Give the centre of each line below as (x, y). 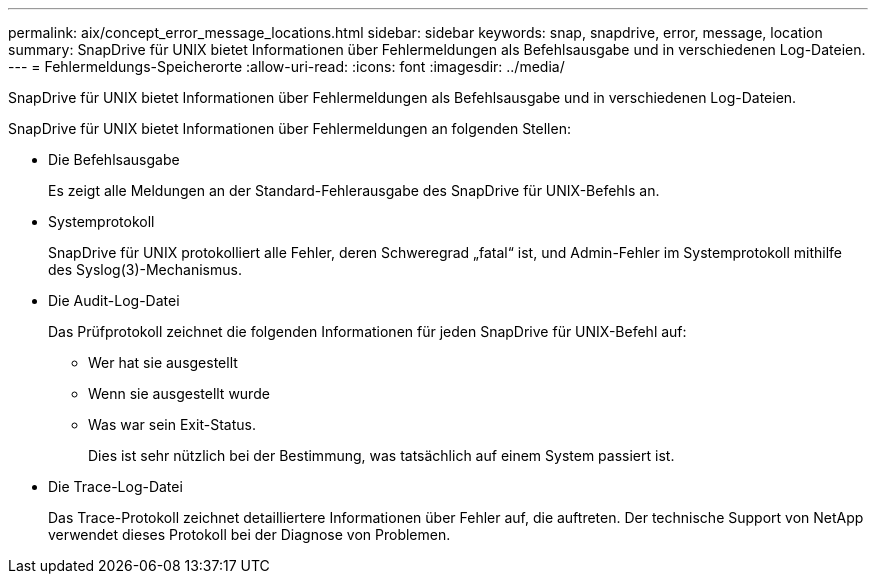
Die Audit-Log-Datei (114, 300)
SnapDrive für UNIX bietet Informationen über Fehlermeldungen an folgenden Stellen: (289, 128)
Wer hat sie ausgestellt (163, 362)
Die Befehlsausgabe (114, 159)
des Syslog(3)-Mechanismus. (145, 269)
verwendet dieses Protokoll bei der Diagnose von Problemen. (249, 534)
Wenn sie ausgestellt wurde (179, 393)
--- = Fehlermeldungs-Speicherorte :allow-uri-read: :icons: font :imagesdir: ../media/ (286, 66)
